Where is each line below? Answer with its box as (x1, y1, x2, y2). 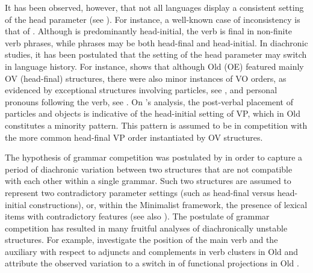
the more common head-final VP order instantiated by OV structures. (5, 130, 263, 143)
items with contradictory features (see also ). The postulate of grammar (5, 210, 270, 222)
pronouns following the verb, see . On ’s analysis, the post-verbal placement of (5, 95, 293, 108)
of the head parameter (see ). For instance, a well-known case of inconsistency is (5, 13, 300, 25)
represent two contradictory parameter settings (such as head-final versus (5, 186, 274, 198)
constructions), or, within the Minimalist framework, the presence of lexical (29, 198, 308, 210)
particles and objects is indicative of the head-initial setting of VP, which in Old (5, 107, 300, 120)
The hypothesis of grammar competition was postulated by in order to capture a (5, 151, 303, 164)
